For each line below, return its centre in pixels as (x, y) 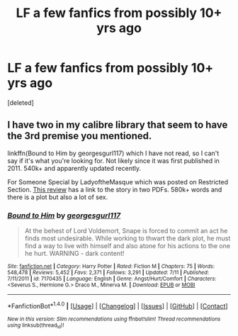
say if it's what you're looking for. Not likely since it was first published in (113, 160)
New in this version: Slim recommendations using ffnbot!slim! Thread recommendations (114, 319)
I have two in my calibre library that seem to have (118, 125)
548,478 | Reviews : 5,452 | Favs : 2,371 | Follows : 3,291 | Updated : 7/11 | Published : (108, 273)
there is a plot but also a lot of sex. (58, 197)
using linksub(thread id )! (36, 326)
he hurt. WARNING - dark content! (74, 254)
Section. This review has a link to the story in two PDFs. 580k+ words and (115, 189)
